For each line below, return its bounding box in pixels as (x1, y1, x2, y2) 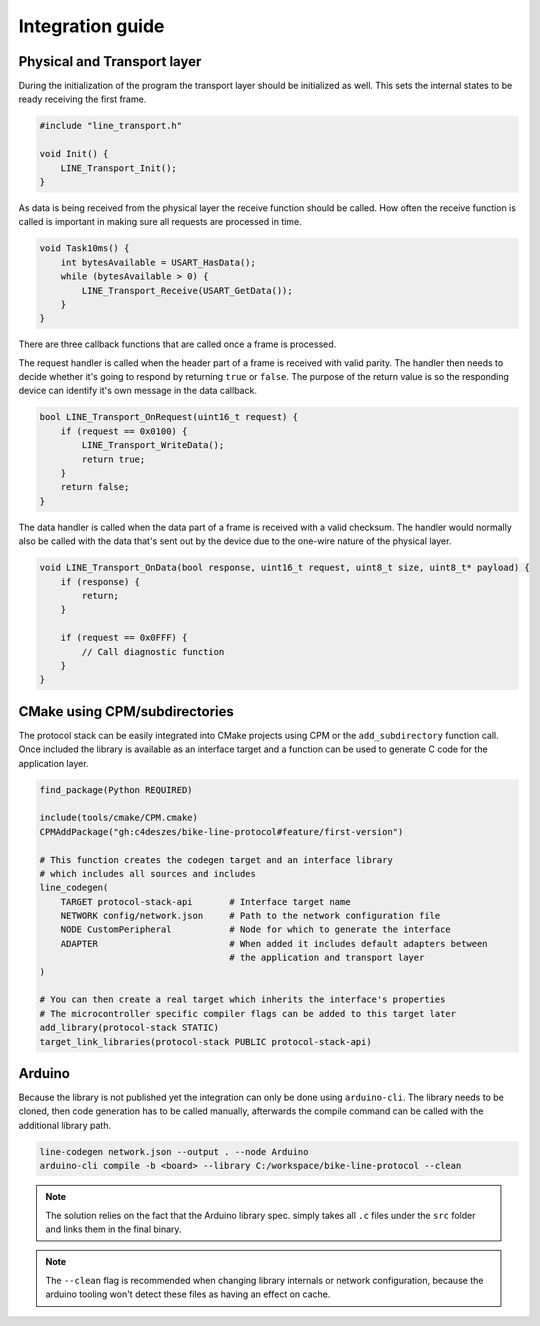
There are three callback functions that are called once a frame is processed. (18, 338, 337, 350)
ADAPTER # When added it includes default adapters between (60, 938, 489, 949)
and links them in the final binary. (45, 1223, 182, 1235)
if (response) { (60, 576, 140, 587)
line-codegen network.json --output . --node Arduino (39, 1146, 309, 1157)
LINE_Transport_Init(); (60, 162, 177, 174)
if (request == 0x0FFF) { (60, 632, 188, 644)
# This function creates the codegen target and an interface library (39, 854, 394, 865)
